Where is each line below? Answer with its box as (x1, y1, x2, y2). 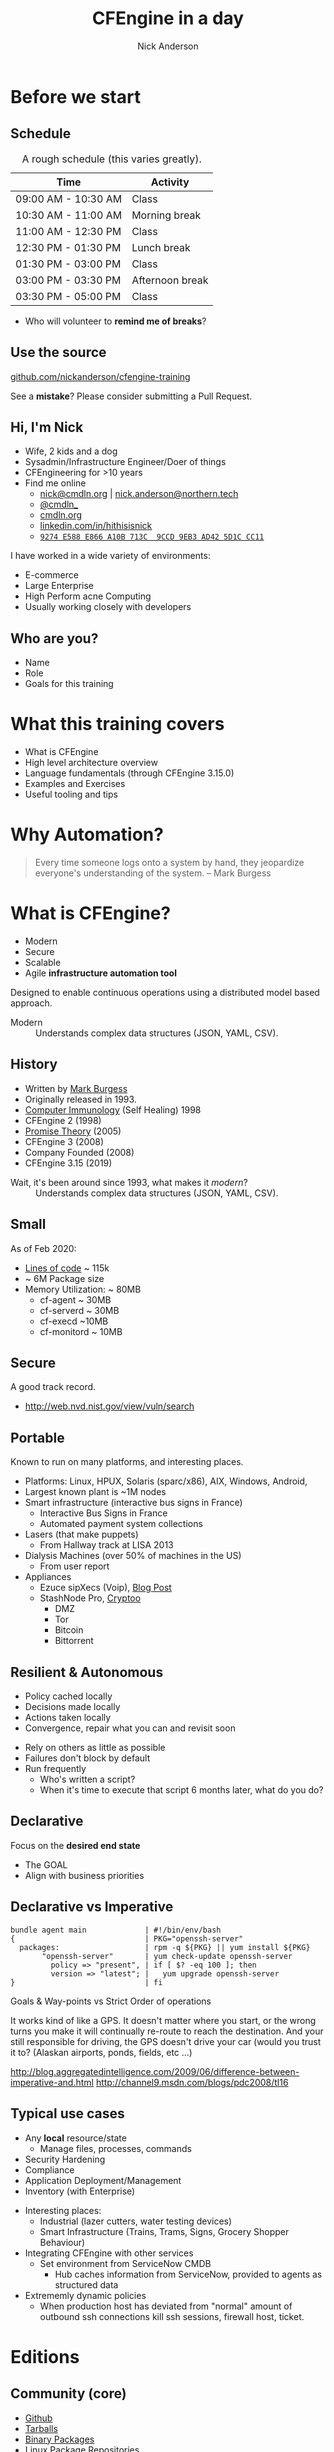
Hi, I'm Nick (10, 418, 84, 436)
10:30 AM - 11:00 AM (15, 208, 123, 222)
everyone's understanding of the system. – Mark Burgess (34, 867, 272, 879)
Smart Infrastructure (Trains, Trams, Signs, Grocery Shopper (39, 2225, 290, 2237)
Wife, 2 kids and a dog (24, 445, 118, 457)
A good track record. (10, 1381, 97, 1393)
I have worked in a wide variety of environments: (10, 550, 211, 562)
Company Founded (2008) (24, 1146, 135, 1158)
